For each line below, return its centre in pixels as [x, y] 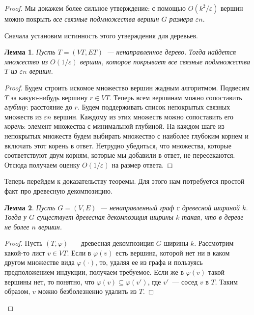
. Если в [79, 252]
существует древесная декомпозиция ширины [105, 217]
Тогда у [16, 217]
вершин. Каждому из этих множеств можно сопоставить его [143, 116]
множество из [26, 61]
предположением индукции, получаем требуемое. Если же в [94, 272]
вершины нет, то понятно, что [50, 281]
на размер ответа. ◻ [142, 164]
